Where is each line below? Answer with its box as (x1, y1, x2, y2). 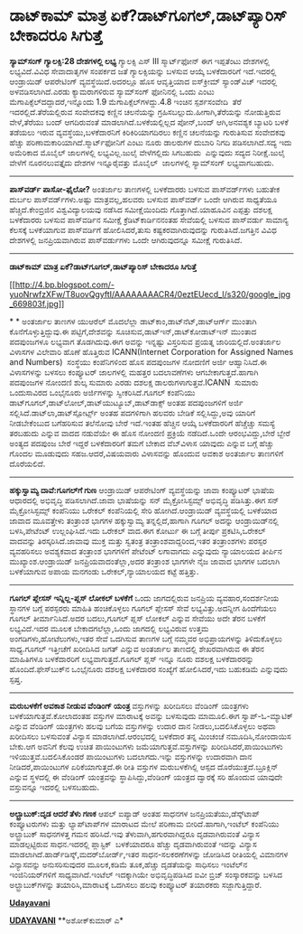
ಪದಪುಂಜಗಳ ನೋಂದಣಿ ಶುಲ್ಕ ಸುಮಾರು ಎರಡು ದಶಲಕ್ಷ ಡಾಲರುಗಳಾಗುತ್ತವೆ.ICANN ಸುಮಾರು (9, 377, 259, 388)
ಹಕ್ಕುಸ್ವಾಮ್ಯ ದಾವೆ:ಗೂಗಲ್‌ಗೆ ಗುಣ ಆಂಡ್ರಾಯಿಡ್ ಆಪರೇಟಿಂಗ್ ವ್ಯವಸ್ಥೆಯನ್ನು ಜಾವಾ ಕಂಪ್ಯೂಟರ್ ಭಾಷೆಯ (9, 484, 275, 495)
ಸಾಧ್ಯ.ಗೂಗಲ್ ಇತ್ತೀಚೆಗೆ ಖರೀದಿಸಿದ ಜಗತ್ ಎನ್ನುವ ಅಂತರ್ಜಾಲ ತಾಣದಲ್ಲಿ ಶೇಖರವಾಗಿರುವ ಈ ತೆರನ (9, 643, 264, 654)
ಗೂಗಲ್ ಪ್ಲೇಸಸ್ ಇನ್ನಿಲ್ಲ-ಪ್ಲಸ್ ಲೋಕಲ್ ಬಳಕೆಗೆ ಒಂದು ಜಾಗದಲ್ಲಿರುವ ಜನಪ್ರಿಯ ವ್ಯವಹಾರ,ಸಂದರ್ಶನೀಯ (9, 593, 280, 603)
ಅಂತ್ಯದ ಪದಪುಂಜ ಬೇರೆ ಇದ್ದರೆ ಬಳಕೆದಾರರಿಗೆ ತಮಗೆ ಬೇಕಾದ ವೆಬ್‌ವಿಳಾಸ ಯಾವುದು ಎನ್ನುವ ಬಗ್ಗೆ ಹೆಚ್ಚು (9, 437, 274, 448)
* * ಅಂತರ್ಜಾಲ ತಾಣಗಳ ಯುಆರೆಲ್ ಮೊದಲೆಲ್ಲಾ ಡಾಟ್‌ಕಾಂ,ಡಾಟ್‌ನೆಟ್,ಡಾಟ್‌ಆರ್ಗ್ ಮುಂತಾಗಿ (9, 315, 257, 326)
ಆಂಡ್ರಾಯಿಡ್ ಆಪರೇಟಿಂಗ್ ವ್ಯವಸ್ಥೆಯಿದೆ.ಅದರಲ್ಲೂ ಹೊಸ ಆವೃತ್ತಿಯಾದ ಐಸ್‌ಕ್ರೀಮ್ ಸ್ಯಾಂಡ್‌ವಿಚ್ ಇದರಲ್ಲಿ (9, 76, 278, 87)
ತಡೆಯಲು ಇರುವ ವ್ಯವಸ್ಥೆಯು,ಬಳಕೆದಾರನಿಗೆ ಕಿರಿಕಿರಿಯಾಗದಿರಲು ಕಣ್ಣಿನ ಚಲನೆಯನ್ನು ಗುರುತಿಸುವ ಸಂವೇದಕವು (9, 126, 286, 137)
